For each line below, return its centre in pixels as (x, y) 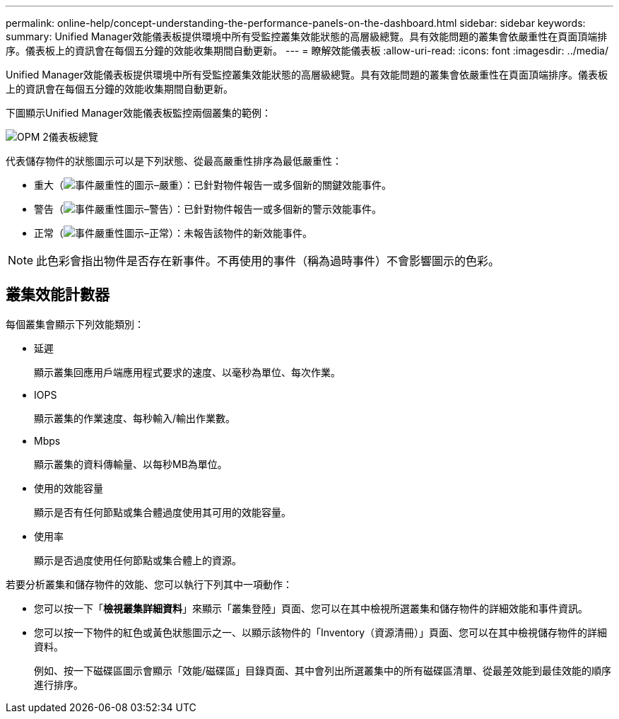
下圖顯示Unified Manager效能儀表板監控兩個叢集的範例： (138, 113)
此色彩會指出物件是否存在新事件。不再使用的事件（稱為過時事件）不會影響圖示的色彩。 (268, 261)
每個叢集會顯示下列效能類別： (75, 324)
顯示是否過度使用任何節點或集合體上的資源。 (138, 560)
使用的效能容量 (69, 488)
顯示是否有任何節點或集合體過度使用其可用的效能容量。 (163, 512)
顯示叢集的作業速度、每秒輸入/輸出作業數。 (135, 418)
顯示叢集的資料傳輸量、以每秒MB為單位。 (131, 464)
